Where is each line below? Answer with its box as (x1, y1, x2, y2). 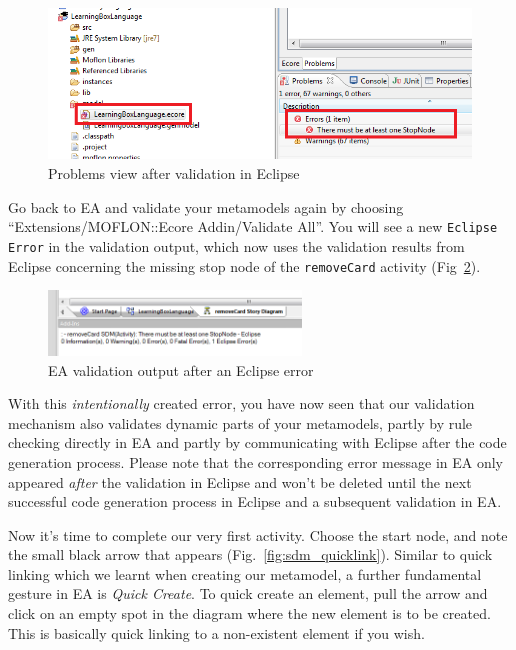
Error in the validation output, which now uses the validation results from (8, 235, 465, 256)
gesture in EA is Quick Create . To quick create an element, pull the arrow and (8, 583, 488, 604)
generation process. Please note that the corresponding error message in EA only (8, 451, 503, 472)
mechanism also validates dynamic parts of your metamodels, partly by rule (8, 412, 473, 433)
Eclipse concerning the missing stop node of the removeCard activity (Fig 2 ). (8, 255, 481, 276)
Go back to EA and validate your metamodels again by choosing (8, 196, 404, 217)
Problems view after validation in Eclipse (48, 163, 300, 184)
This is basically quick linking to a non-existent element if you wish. (8, 622, 425, 643)
